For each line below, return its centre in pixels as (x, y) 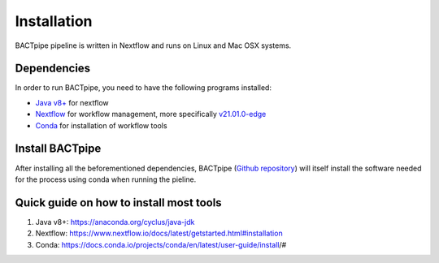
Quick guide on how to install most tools (119, 203)
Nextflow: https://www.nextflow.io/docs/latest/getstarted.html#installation (159, 233)
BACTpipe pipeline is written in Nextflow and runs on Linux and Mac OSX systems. (153, 45)
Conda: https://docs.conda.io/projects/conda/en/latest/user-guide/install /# (161, 244)
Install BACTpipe (58, 149)
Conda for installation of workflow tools (101, 125)
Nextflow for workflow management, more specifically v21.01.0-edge (151, 114)
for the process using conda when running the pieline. (106, 179)
